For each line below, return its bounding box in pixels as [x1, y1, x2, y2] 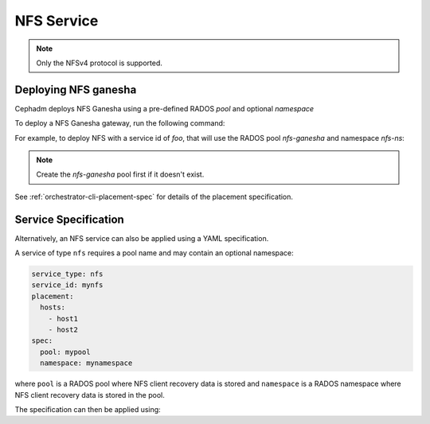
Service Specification [14, 212, 125, 226]
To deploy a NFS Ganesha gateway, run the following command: [14, 119, 225, 128]
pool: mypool [40, 347, 91, 356]
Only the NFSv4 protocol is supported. [36, 58, 163, 68]
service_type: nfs [31, 270, 104, 278]
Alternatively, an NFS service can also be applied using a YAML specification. [14, 233, 269, 243]
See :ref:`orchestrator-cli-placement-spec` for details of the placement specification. [14, 192, 294, 201]
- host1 [48, 314, 79, 323]
